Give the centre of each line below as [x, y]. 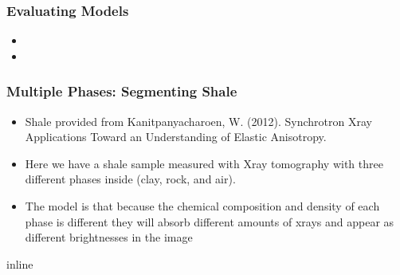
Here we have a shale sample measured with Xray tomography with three [204, 163]
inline [20, 263]
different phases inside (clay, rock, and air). [130, 179]
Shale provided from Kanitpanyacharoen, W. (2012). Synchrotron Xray [198, 121]
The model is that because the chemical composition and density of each [202, 206]
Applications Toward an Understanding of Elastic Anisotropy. [176, 137]
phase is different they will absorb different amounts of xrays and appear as [210, 221]
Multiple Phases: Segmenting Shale [122, 91]
